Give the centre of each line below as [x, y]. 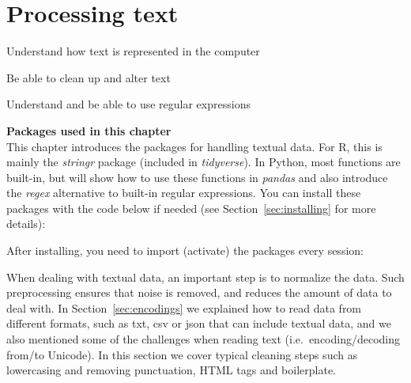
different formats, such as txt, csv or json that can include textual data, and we [199, 323]
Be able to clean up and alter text [89, 77]
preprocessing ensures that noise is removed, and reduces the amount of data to [199, 292]
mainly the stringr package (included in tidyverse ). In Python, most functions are [204, 162]
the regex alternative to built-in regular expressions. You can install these [184, 193]
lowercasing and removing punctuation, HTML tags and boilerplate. [172, 370]
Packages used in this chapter [89, 130]
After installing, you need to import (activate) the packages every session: [185, 250]
